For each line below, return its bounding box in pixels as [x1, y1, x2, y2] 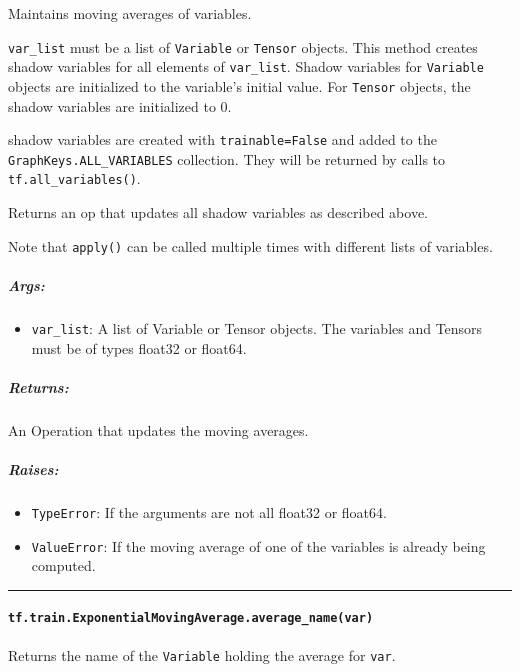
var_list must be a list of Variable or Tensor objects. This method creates [8, 36, 478, 57]
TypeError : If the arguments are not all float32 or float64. [31, 501, 387, 522]
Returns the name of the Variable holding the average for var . [8, 644, 396, 665]
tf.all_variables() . [8, 168, 141, 189]
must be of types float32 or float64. [31, 337, 247, 358]
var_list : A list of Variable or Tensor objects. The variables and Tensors [31, 317, 483, 338]
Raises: [8, 458, 59, 479]
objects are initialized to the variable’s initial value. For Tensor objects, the [8, 75, 471, 96]
